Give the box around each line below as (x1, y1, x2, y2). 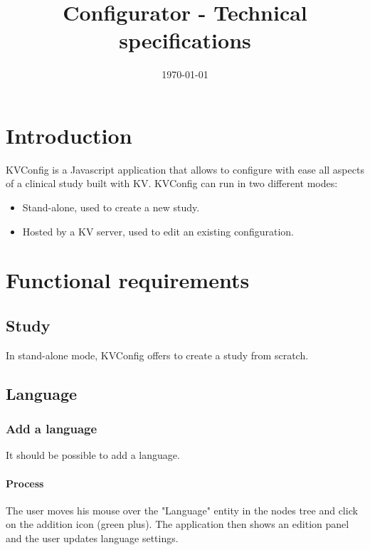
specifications (119, 26, 251, 55)
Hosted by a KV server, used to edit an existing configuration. (22, 223, 294, 238)
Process (6, 475, 44, 490)
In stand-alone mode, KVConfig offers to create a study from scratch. (6, 347, 309, 362)
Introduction (6, 120, 132, 149)
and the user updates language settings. (6, 530, 179, 545)
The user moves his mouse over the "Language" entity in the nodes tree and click (6, 502, 358, 517)
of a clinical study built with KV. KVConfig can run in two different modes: (6, 176, 338, 191)
